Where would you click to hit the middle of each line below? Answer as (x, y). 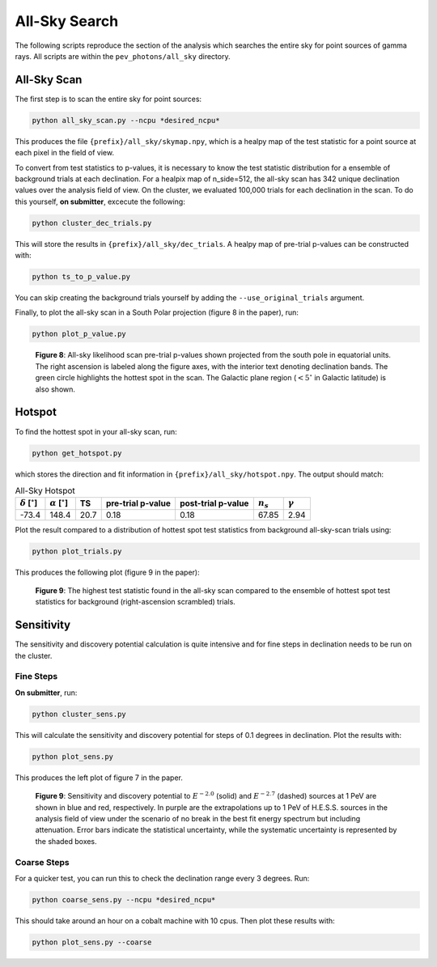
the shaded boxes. (66, 841)
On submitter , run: (46, 693)
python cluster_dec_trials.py (92, 223)
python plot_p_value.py (79, 334)
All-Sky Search (67, 21)
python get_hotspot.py (77, 453)
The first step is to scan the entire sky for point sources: (108, 99)
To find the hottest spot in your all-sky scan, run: (96, 431)
